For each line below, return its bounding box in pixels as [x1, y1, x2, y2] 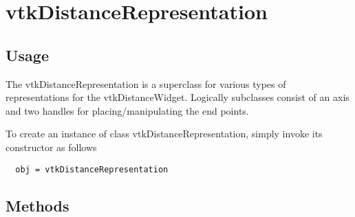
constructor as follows [6, 139, 97, 154]
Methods [6, 194, 69, 216]
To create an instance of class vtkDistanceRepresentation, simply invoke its [6, 126, 323, 141]
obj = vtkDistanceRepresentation [15, 164, 169, 174]
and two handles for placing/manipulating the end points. [6, 103, 249, 117]
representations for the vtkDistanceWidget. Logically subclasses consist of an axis [6, 90, 349, 104]
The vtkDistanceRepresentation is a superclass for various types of [6, 76, 286, 91]
